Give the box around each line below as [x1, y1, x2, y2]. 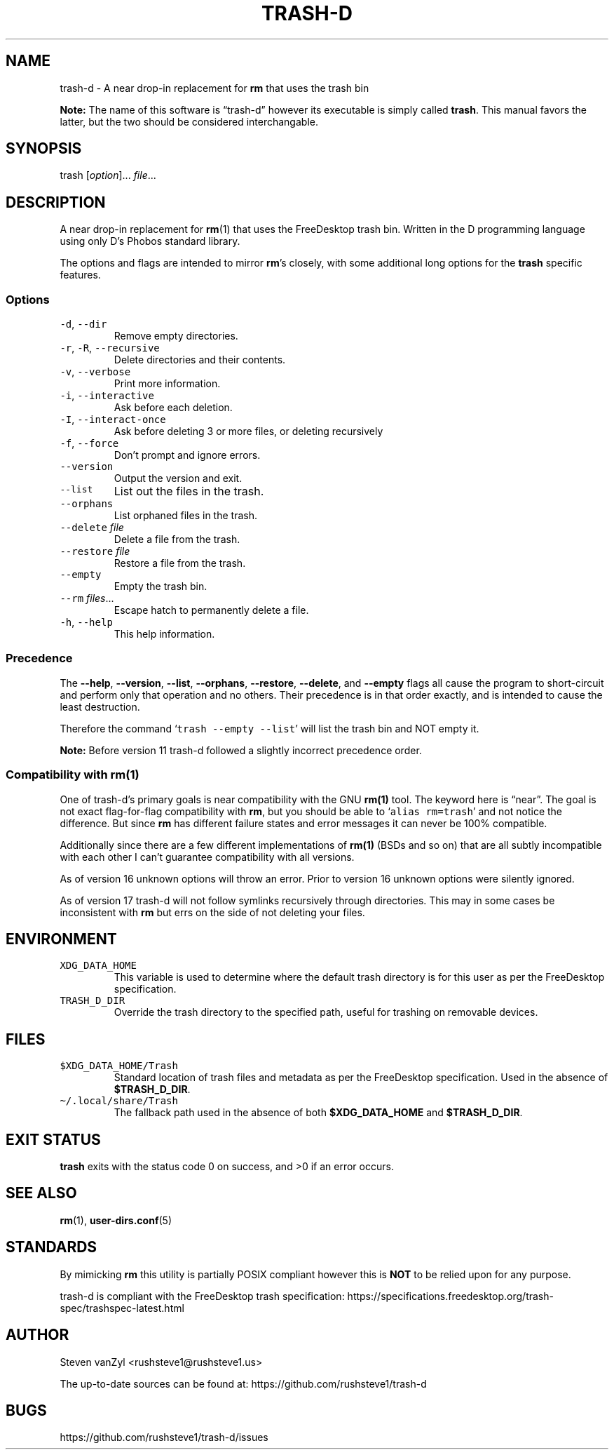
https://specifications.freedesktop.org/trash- [347, 1289, 554, 1302]
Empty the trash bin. [114, 580, 207, 593]
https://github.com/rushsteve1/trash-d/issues [60, 1431, 268, 1444]
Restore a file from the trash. [114, 557, 246, 570]
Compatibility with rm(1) [6, 767, 139, 782]
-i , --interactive [60, 389, 154, 402]
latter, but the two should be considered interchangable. [60, 115, 318, 128]
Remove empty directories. [114, 330, 238, 342]
